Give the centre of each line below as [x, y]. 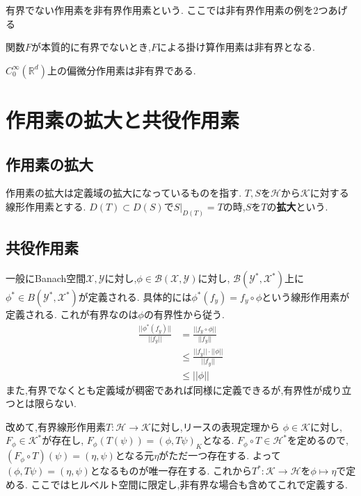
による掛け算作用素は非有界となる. [236, 47]
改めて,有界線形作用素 [56, 426]
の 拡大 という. [297, 206]
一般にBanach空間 [46, 278]
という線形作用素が [306, 297]
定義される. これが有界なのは [72, 314]
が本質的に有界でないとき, [91, 47]
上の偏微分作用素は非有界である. [121, 70]
